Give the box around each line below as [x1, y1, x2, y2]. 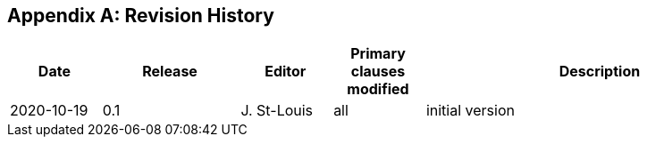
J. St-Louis [240, 101, 314, 120]
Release [142, 62, 197, 81]
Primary [350, 44, 406, 63]
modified [347, 80, 409, 99]
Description [559, 62, 641, 81]
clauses [350, 62, 406, 81]
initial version [425, 101, 515, 120]
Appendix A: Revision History [7, 4, 274, 27]
